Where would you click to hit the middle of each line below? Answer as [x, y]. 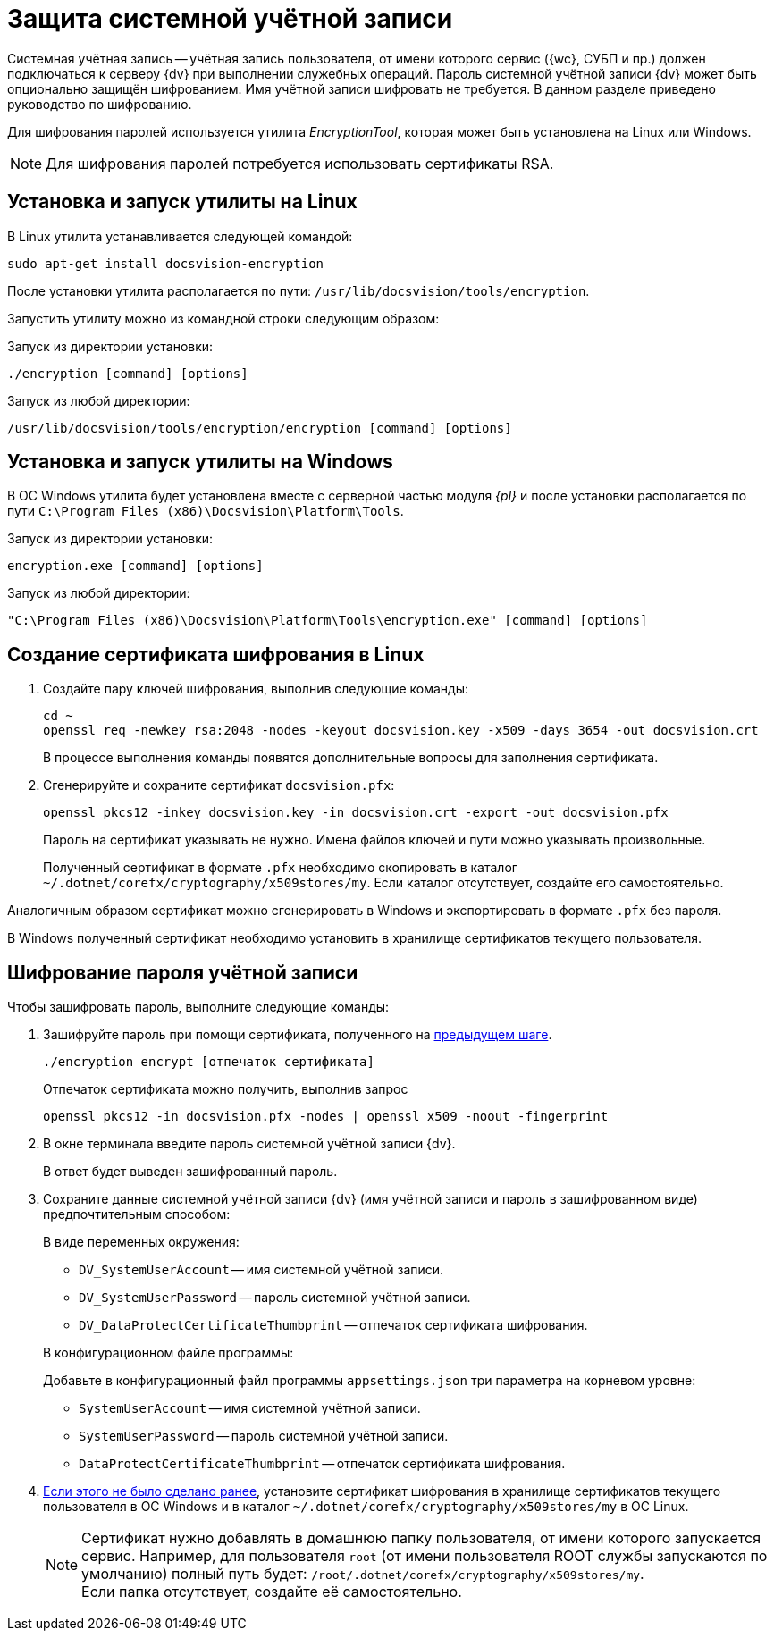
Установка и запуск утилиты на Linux [182, 202]
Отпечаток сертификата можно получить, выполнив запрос [226, 1089]
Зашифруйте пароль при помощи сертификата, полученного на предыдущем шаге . [298, 1035]
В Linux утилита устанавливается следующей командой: [180, 236]
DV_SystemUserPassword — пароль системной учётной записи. [275, 1298]
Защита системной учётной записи [230, 19]
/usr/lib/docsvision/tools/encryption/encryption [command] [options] [260, 428]
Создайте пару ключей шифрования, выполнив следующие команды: [256, 689]
